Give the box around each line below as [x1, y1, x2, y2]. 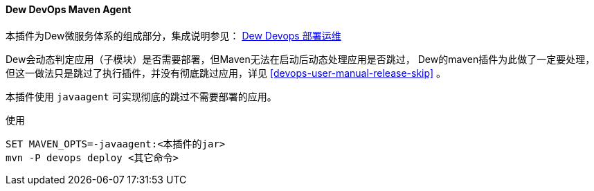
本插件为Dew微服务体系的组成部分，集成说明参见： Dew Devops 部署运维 [6, 29, 341, 42]
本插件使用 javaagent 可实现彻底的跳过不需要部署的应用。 [6, 90, 277, 102]
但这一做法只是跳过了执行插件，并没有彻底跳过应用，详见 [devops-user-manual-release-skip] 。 [6, 66, 447, 79]
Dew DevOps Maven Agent [6, 3, 132, 15]
